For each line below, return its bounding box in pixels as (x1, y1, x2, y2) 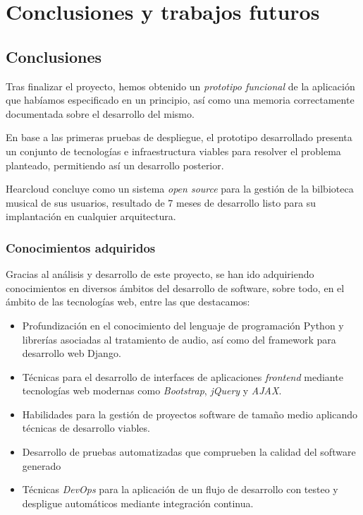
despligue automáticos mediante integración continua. (22, 495, 254, 510)
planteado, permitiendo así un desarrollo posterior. (6, 157, 224, 172)
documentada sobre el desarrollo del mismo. (6, 106, 195, 121)
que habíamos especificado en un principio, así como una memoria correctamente (6, 92, 355, 107)
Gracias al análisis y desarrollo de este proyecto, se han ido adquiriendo (6, 267, 314, 281)
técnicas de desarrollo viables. (22, 420, 150, 435)
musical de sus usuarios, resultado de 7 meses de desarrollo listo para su (6, 195, 316, 210)
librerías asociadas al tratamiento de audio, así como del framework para (22, 332, 336, 346)
